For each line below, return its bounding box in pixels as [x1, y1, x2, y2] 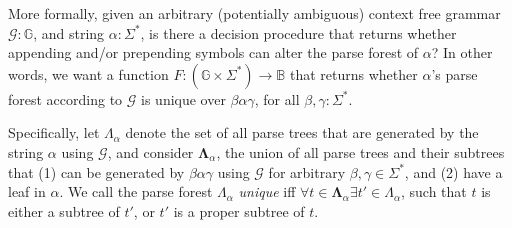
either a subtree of [8, 200, 120, 221]
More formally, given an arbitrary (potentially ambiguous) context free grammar [8, 3, 501, 23]
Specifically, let [8, 122, 100, 143]
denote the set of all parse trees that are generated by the [125, 122, 479, 143]
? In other [431, 42, 493, 63]
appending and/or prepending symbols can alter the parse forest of [8, 42, 419, 63]
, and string [33, 22, 105, 43]
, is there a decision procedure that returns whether [140, 22, 457, 43]
